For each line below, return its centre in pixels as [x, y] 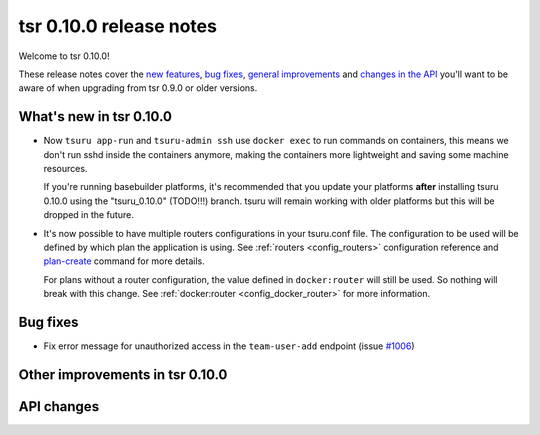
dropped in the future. [88, 215]
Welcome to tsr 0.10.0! [64, 56]
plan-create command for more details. [124, 261]
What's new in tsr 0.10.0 [95, 116]
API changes [59, 406]
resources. [65, 169]
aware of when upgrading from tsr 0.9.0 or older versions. [138, 88]
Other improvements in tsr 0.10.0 [123, 374]
